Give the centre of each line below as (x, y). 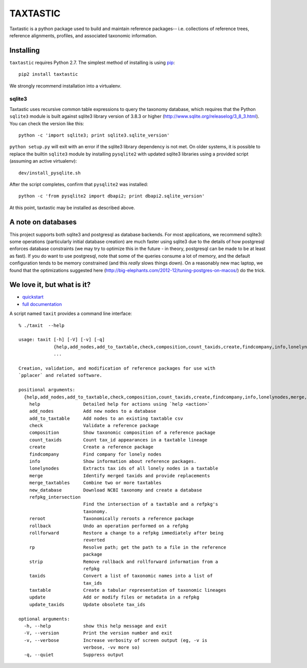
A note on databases (43, 222)
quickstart (33, 297)
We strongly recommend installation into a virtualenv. (65, 86)
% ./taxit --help (42, 325)
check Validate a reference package (94, 426)
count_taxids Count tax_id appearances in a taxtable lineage (118, 440)
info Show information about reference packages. (113, 461)
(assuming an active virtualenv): (43, 161)
